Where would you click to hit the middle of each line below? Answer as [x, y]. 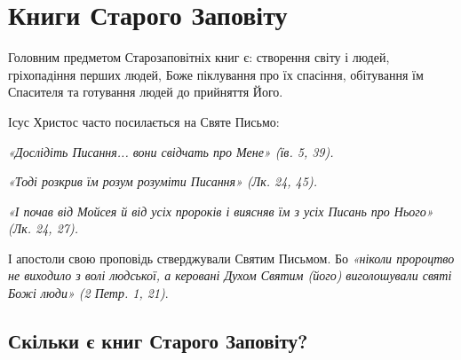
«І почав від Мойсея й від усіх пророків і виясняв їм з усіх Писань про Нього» [221, 211]
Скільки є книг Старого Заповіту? [158, 341]
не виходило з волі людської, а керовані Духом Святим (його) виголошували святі [230, 275]
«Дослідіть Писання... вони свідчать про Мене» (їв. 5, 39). [171, 151]
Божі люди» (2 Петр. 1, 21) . [88, 293]
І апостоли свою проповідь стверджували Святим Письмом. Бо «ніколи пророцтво [231, 258]
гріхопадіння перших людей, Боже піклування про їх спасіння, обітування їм [216, 74]
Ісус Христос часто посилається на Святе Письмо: [144, 121]
